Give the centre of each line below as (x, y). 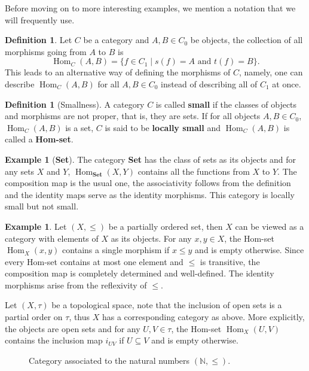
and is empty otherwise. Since (250, 250)
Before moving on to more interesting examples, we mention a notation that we (150, 8)
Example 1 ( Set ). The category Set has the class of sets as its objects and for (151, 159)
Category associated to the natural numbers (109, 360)
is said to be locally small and (163, 127)
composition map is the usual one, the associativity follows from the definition (148, 183)
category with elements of (52, 238)
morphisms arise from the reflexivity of (76, 285)
